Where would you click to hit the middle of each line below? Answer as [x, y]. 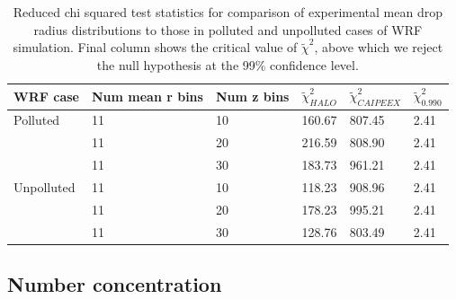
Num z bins [252, 96]
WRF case [46, 96]
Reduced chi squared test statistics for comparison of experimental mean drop [228, 12]
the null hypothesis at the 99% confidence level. [228, 64]
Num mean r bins [147, 96]
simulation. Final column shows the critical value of [155, 47]
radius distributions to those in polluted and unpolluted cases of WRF [228, 29]
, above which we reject [379, 47]
